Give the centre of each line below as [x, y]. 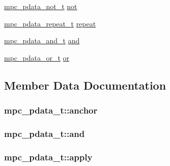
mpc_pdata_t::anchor [51, 110]
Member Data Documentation [85, 85]
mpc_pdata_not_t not [41, 6]
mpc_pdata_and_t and [42, 40]
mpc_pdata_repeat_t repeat [50, 23]
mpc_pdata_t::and [45, 133]
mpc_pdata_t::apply [48, 157]
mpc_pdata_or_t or [37, 57]
